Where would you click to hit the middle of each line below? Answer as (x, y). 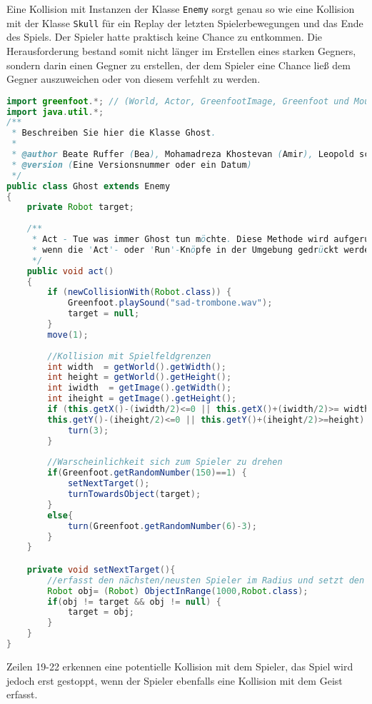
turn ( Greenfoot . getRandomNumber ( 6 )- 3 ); (162, 526)
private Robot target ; (81, 207)
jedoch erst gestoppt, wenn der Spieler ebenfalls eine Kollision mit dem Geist (175, 680)
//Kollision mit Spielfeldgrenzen (129, 356)
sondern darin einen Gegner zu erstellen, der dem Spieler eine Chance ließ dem (179, 65)
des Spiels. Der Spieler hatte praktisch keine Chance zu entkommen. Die (165, 37)
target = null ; (104, 314)
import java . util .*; (55, 112)
